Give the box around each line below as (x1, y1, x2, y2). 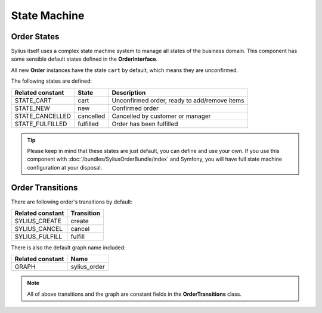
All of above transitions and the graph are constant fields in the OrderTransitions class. (27, 290, 241, 298)
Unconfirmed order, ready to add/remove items (112, 96, 244, 104)
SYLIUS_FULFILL (14, 233, 63, 241)
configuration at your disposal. (27, 164, 103, 171)
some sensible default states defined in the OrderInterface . (11, 55, 158, 62)
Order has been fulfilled (112, 120, 178, 128)
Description (112, 88, 146, 96)
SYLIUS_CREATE (14, 217, 62, 226)
